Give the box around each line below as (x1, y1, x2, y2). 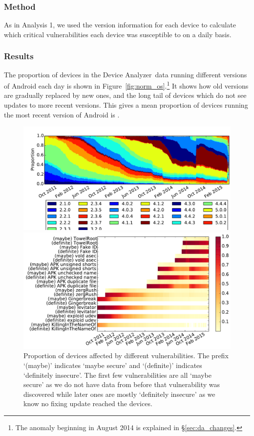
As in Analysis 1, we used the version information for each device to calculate (4, 20, 236, 30)
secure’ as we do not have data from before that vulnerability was (23, 379, 220, 390)
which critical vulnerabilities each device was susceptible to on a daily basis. (4, 29, 232, 39)
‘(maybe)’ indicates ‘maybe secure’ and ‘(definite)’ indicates (23, 360, 202, 370)
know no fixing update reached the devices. (23, 398, 152, 409)
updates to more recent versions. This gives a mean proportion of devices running (4, 100, 248, 110)
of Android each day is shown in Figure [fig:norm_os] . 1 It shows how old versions (4, 79, 249, 91)
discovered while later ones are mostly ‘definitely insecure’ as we (23, 389, 215, 399)
